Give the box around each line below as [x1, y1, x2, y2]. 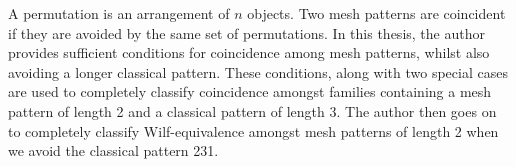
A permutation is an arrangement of [8, 3, 230, 23]
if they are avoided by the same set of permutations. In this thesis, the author [8, 22, 485, 43]
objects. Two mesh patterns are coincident [247, 3, 506, 23]
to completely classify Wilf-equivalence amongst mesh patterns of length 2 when [8, 120, 499, 141]
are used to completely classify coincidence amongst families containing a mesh [8, 81, 492, 102]
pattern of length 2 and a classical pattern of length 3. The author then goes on [8, 100, 497, 121]
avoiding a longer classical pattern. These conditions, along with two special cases [8, 61, 508, 82]
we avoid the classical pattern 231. [8, 140, 219, 161]
